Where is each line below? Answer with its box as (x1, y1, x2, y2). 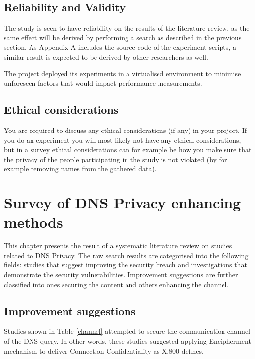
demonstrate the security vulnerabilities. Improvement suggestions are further (4, 269, 238, 280)
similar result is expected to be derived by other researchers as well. (4, 51, 208, 62)
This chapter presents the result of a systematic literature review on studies (4, 240, 232, 251)
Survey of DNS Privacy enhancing (4, 193, 241, 213)
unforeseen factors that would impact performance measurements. (4, 78, 202, 88)
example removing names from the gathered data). (4, 163, 157, 174)
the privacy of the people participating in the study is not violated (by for (4, 154, 227, 164)
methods (4, 212, 63, 232)
